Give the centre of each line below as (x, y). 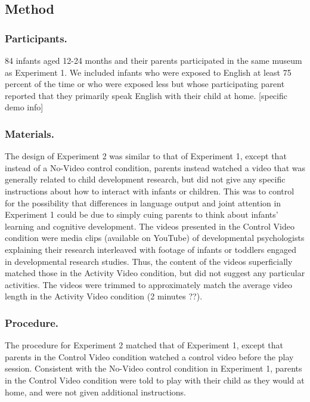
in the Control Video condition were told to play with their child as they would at (155, 380)
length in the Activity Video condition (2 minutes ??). (104, 296)
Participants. (36, 38)
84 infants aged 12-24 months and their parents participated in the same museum (154, 60)
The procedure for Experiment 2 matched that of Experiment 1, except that (144, 345)
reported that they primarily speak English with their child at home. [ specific (146, 95)
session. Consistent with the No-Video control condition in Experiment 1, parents (154, 368)
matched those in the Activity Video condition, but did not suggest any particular (155, 273)
